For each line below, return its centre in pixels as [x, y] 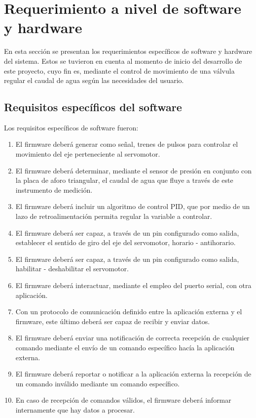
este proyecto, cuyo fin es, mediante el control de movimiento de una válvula [119, 70]
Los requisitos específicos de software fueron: [71, 127]
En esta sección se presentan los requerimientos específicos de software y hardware [128, 51]
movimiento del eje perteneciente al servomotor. [88, 154]
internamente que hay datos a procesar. [75, 409]
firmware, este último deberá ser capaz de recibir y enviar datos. [113, 321]
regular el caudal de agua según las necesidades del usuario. [94, 80]
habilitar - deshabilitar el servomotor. [72, 269]
